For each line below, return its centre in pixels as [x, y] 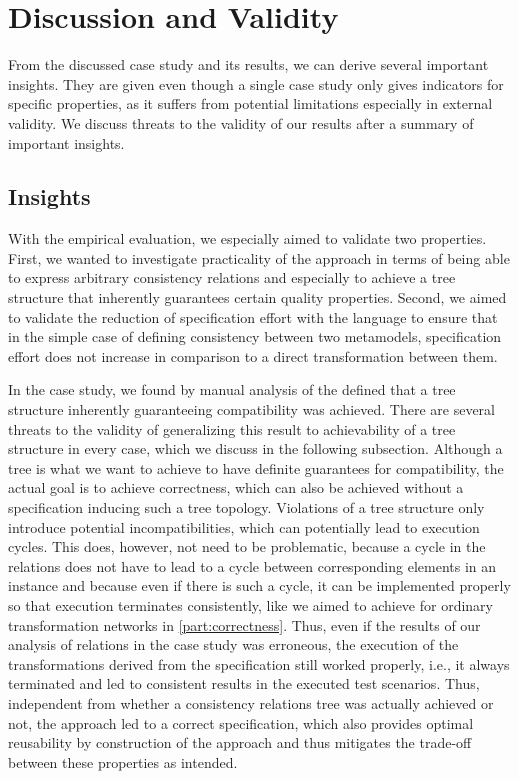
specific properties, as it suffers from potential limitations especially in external [250, 103]
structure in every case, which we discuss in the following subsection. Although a [255, 448]
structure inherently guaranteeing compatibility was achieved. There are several [251, 409]
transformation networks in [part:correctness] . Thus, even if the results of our [244, 624]
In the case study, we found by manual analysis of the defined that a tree [232, 389]
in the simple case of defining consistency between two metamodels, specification [255, 336]
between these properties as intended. [123, 761]
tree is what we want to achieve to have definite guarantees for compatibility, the [256, 467]
